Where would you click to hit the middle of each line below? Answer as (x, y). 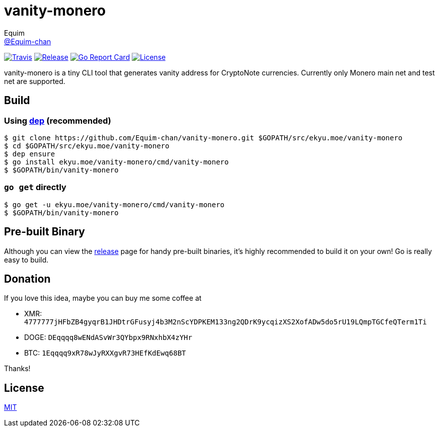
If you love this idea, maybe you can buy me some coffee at (103, 298)
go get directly (35, 187)
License (24, 388)
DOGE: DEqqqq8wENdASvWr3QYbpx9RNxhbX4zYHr (108, 337)
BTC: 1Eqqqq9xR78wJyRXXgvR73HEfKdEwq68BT (105, 353)
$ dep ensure (30, 154)
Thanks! (17, 369)
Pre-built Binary (45, 232)
